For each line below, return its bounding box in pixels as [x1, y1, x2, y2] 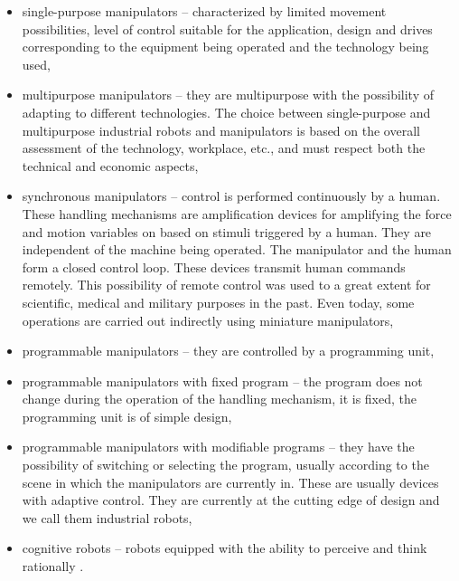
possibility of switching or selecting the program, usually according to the [22, 455, 429, 474]
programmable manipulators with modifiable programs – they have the [22, 437, 415, 456]
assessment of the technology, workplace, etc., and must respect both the [22, 138, 426, 157]
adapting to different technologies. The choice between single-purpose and [22, 102, 431, 121]
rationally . [22, 557, 84, 576]
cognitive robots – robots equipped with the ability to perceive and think [22, 538, 427, 557]
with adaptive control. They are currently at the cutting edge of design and [22, 491, 440, 510]
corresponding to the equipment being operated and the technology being [22, 37, 429, 56]
